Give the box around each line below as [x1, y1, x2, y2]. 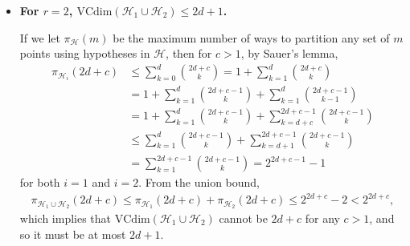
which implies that [19, 210, 112, 227]
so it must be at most [19, 225, 126, 242]
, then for [166, 45, 212, 62]
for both [19, 174, 60, 191]
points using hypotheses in [19, 45, 150, 62]
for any [305, 210, 340, 227]
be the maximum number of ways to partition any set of [113, 29, 390, 46]
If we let [19, 29, 60, 46]
